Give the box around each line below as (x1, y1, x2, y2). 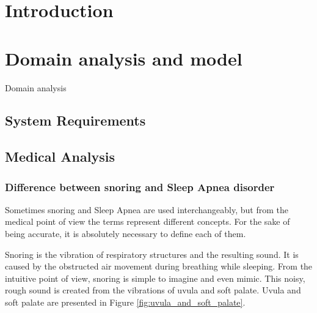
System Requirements (5, 111, 146, 130)
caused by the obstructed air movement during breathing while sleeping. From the (5, 260, 313, 273)
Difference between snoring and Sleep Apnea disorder (5, 179, 275, 194)
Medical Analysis (5, 147, 115, 166)
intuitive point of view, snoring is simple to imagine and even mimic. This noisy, (5, 271, 305, 284)
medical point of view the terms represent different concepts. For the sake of (5, 215, 290, 228)
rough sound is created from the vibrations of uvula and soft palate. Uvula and (5, 284, 301, 296)
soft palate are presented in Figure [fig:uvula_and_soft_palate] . (5, 296, 246, 309)
